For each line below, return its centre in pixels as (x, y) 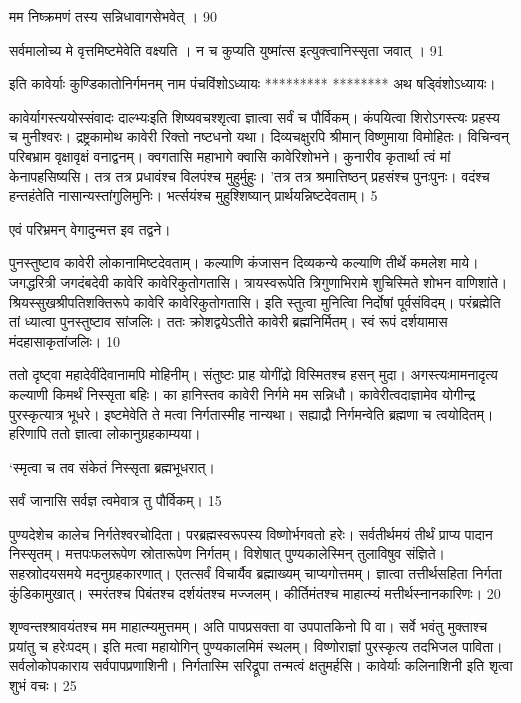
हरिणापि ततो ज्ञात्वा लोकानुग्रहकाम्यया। (105, 433)
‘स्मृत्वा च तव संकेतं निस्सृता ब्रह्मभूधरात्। (112, 466)
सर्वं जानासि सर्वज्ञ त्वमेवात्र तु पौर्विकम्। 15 (115, 500)
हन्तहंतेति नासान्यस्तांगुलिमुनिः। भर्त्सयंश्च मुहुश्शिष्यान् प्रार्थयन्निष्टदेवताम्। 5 (193, 195)
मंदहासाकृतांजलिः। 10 (64, 340)
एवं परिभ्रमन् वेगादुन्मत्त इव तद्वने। (90, 228)
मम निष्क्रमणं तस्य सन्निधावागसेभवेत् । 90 (113, 16)
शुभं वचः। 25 (43, 685)
